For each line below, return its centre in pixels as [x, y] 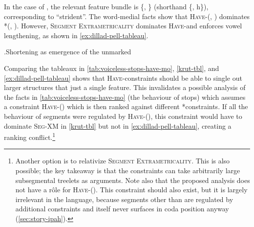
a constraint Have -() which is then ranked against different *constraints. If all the [126, 106]
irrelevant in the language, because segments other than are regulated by [124, 199]
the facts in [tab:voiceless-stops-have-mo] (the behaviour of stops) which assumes [125, 97]
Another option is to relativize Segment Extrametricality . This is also [123, 161]
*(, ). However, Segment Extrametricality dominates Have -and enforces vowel [123, 26]
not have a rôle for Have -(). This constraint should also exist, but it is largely [131, 190]
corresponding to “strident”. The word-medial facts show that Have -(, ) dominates [127, 16]
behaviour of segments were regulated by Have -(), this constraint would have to [123, 116]
